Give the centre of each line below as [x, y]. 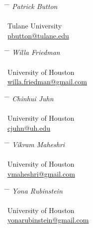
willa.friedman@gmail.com [47, 82]
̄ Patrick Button [33, 6]
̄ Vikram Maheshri [36, 144]
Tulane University [35, 26]
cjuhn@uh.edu [29, 127]
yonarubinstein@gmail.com [48, 220]
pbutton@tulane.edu [38, 35]
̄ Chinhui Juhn [31, 98]
